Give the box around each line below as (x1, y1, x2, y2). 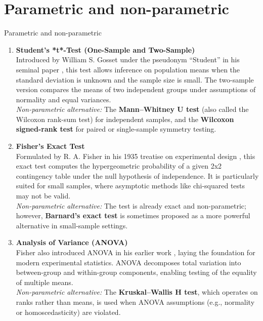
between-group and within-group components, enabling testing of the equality (16, 267, 257, 277)
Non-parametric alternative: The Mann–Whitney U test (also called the (16, 104, 249, 114)
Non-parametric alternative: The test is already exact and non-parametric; (16, 200, 246, 211)
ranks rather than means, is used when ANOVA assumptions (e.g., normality (16, 296, 255, 307)
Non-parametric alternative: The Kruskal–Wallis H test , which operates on (16, 287, 258, 297)
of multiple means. (16, 276, 73, 287)
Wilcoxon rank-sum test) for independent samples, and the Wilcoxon (16, 113, 234, 124)
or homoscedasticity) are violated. (16, 306, 121, 317)
